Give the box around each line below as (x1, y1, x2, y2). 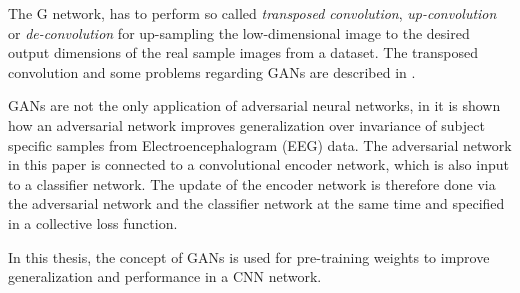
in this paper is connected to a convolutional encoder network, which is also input (8, 154, 509, 175)
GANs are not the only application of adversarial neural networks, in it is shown (8, 95, 501, 116)
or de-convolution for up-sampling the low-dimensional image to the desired (8, 22, 470, 43)
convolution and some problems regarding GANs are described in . (8, 61, 416, 82)
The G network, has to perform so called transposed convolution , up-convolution (8, 3, 497, 23)
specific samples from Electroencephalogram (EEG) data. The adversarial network (8, 134, 512, 155)
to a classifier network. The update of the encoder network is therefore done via (8, 173, 496, 194)
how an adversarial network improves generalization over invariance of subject (8, 114, 485, 135)
